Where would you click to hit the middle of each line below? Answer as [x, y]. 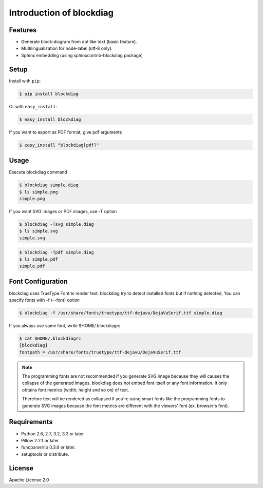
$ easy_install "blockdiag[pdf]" [59, 145]
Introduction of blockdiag [61, 13]
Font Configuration [38, 282]
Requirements [31, 422]
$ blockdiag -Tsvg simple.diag [57, 224]
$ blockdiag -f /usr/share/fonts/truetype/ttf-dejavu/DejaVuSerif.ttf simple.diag [121, 313]
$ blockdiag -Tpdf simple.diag [57, 253]
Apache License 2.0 [29, 480]
